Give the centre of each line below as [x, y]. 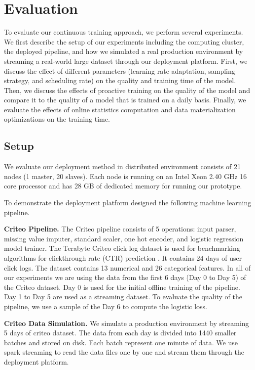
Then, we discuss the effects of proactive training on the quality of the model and [127, 90]
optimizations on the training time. [57, 119]
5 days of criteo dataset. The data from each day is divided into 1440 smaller [120, 333]
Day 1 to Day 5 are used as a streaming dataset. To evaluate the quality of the [123, 297]
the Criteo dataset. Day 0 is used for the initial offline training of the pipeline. [122, 287]
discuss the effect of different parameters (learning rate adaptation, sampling [120, 70]
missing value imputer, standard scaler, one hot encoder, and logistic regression [124, 238]
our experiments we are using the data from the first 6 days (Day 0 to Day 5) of [125, 277]
